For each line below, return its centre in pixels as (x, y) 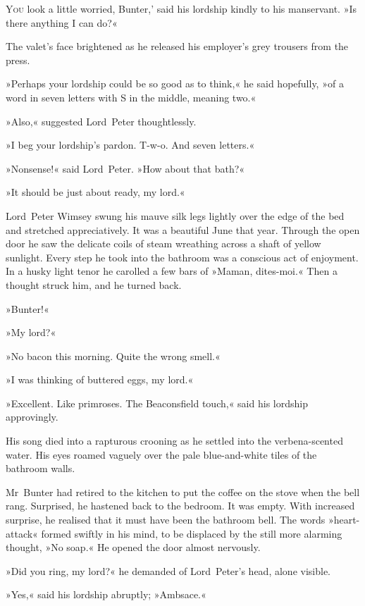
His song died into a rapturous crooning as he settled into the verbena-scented (174, 441)
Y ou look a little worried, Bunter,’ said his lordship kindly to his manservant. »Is (181, 8)
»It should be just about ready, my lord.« (95, 192)
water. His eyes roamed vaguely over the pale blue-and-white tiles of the (161, 454)
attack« (22, 533)
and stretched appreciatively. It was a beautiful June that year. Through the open (183, 229)
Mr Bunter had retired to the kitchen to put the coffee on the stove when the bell (183, 491)
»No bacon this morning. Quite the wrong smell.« (113, 355)
